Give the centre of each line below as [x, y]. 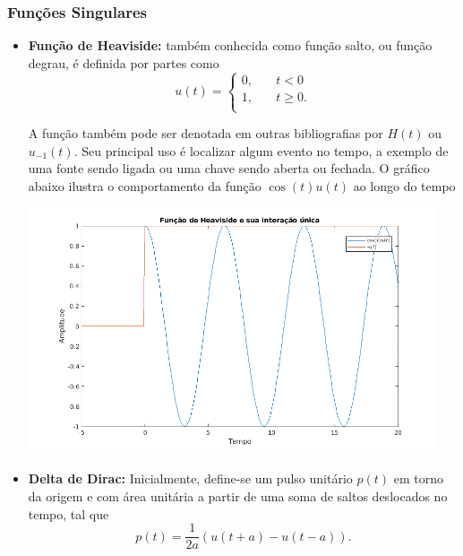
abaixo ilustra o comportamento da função [145, 185]
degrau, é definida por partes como [124, 62]
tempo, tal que [69, 513]
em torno [418, 478]
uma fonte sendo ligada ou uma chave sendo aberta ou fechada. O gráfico [229, 168]
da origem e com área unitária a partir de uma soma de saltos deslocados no [238, 495]
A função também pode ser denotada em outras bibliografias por [206, 133]
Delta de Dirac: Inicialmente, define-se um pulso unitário [190, 478]
